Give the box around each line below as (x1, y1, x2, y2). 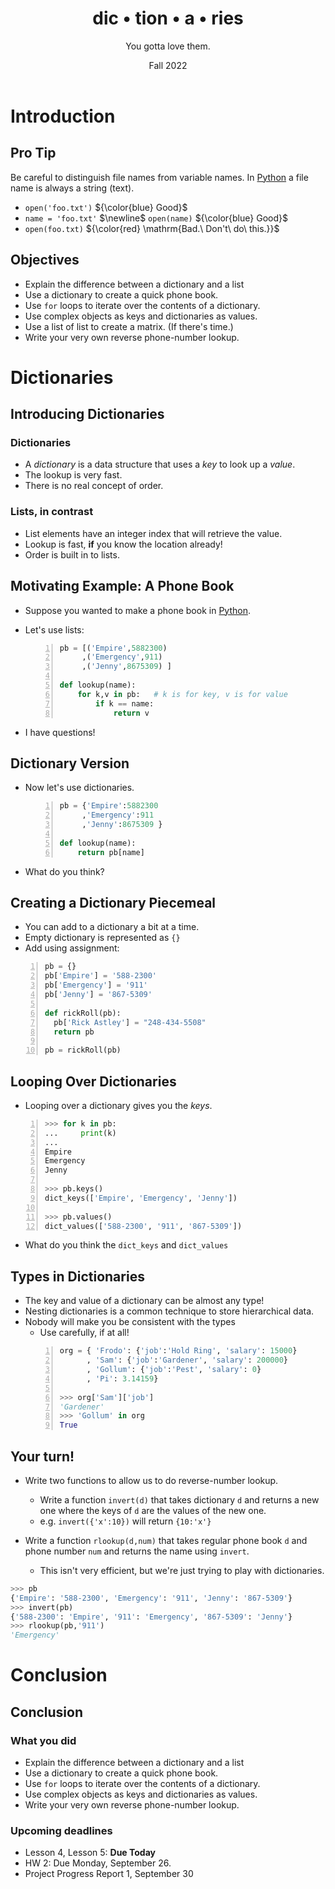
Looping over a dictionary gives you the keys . (24, 1099, 213, 1111)
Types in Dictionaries (10, 1268, 145, 1285)
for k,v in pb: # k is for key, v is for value (77, 689, 288, 699)
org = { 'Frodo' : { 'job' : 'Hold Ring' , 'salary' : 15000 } (59, 1346, 298, 1356)
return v (113, 708, 150, 718)
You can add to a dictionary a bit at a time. (24, 921, 200, 933)
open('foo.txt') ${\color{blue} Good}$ (24, 201, 188, 213)
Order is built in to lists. (24, 548, 120, 561)
